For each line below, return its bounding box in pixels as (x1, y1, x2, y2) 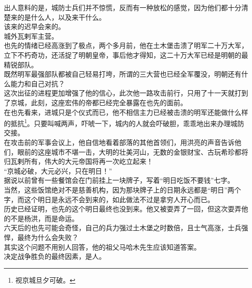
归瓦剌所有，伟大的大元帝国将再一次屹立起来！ (4, 156, 153, 166)
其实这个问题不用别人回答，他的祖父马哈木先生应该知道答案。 (4, 241, 201, 252)
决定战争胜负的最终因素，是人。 (4, 251, 106, 261)
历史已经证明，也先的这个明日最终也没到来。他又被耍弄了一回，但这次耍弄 (4, 204, 241, 214)
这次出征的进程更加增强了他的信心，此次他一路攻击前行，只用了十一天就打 (4, 88, 241, 98)
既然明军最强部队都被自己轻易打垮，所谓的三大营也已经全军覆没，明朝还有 (4, 69, 241, 79)
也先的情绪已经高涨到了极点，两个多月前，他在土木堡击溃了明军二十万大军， (4, 40, 248, 50)
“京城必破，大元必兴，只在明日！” (4, 165, 112, 176)
